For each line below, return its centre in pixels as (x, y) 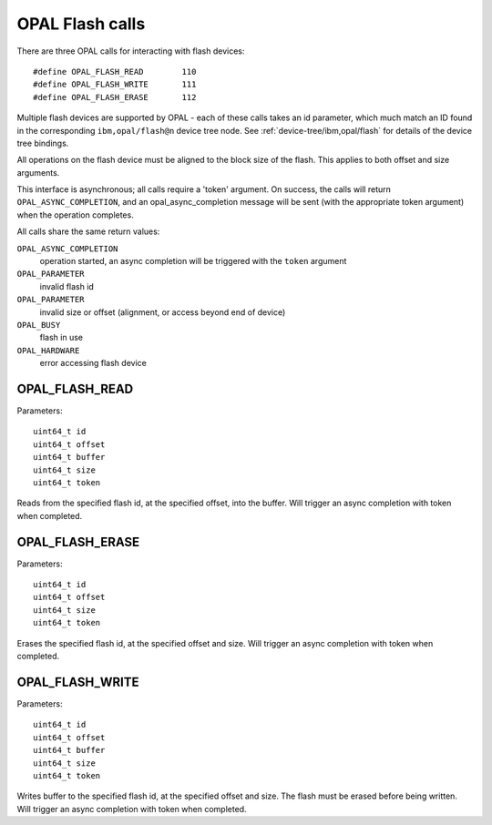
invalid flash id (67, 286)
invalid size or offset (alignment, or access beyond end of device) (163, 312)
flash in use (61, 338)
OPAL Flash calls (81, 24)
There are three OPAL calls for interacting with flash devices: (131, 51)
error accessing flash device (93, 363)
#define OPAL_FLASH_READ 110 (115, 71)
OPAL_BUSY (39, 325)
